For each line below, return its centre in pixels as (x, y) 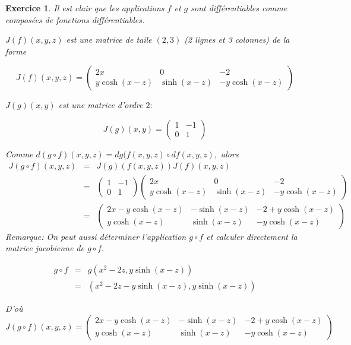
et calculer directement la (252, 236)
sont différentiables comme (239, 8)
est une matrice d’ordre (101, 105)
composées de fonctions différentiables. (75, 19)
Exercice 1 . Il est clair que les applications (85, 8)
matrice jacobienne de (45, 248)
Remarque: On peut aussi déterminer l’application (96, 236)
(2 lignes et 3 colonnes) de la (237, 39)
